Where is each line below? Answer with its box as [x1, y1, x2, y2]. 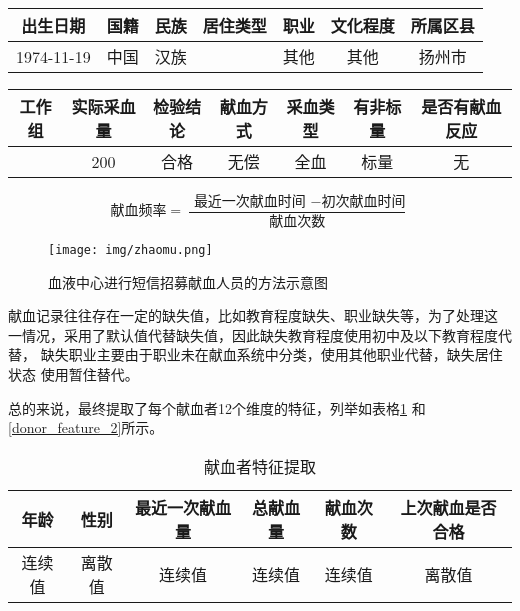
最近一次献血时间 [193, 195, 306, 209]
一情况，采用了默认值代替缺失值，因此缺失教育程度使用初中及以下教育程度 [8, 324, 498, 345]
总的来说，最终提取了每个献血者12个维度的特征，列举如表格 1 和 [8, 397, 426, 418]
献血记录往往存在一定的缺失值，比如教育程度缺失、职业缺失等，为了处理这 [8, 305, 498, 326]
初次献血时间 [321, 195, 406, 209]
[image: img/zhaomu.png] [48, 242, 213, 257]
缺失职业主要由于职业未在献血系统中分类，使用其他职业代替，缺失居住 [40, 344, 503, 365]
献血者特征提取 [203, 454, 316, 478]
